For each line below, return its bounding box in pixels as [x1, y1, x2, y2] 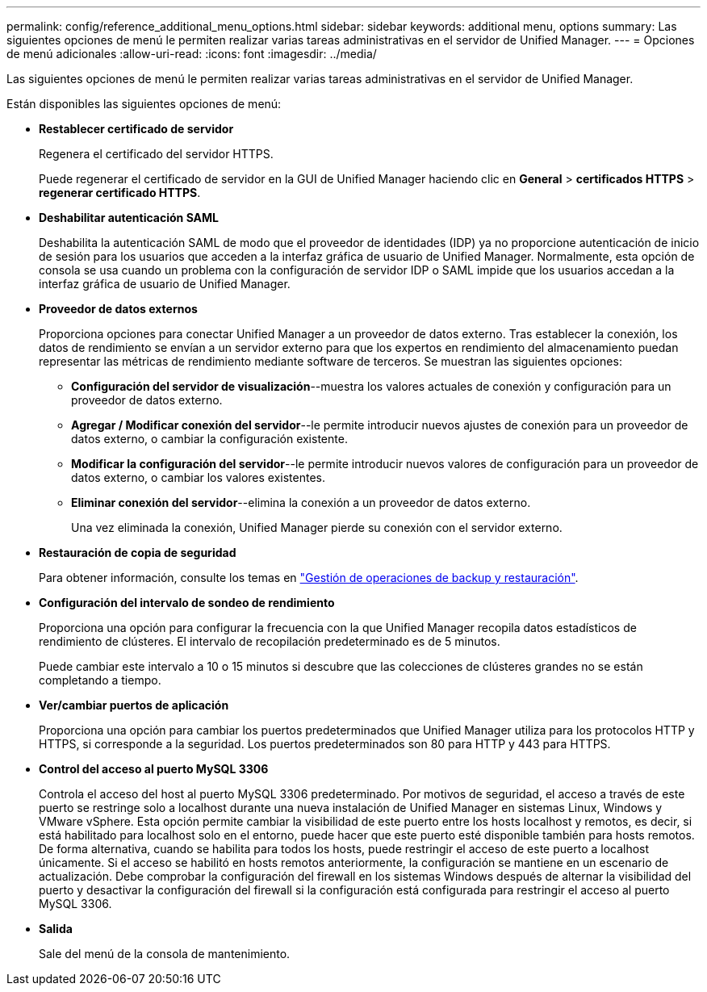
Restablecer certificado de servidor [39, 122, 234, 136]
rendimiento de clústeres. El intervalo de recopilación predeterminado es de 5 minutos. [39, 634, 500, 648]
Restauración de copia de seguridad [39, 546, 236, 559]
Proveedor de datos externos [39, 302, 198, 316]
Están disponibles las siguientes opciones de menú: [6, 97, 282, 111]
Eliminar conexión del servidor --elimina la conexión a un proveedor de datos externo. [71, 496, 531, 509]
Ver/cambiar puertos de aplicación [39, 698, 229, 712]
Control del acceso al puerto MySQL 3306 [39, 762, 269, 776]
